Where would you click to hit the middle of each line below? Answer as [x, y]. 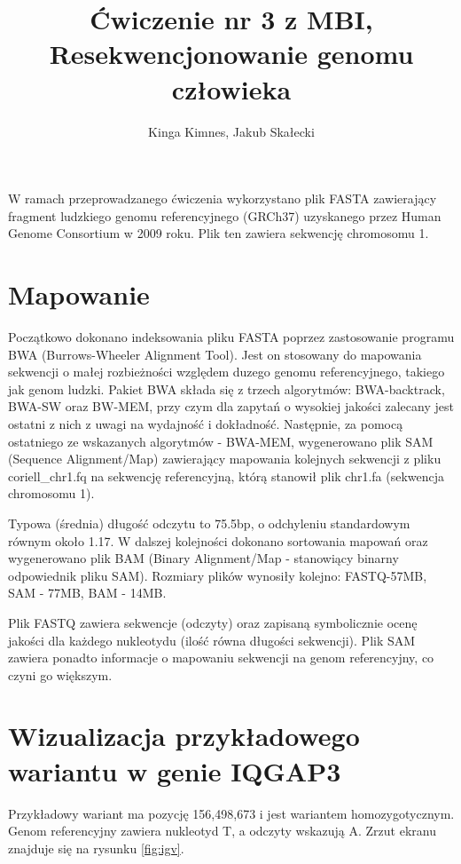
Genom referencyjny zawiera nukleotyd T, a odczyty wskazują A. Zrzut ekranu [222, 831]
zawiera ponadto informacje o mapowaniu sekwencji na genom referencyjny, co [221, 658]
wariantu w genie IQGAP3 [175, 770]
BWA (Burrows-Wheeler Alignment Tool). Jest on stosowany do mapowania [215, 354]
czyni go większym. [60, 674]
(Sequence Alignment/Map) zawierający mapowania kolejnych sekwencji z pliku [225, 459]
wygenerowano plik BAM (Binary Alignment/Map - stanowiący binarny [203, 558]
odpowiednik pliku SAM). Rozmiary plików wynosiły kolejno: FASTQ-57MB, [218, 575]
